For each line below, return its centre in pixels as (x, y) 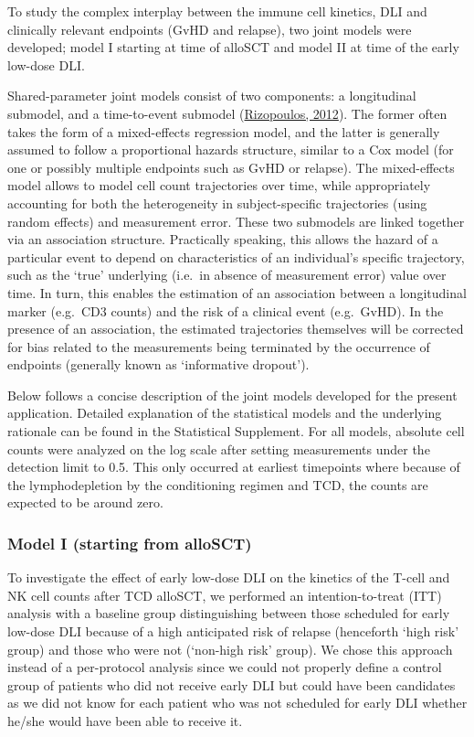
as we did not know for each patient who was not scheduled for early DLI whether (237, 703)
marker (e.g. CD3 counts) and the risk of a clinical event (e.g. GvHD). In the (226, 310)
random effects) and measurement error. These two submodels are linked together (236, 221)
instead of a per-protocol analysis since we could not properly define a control (225, 667)
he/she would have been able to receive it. (125, 721)
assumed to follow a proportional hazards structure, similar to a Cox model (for (231, 150)
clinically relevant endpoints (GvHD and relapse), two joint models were (210, 29)
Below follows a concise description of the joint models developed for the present (232, 395)
